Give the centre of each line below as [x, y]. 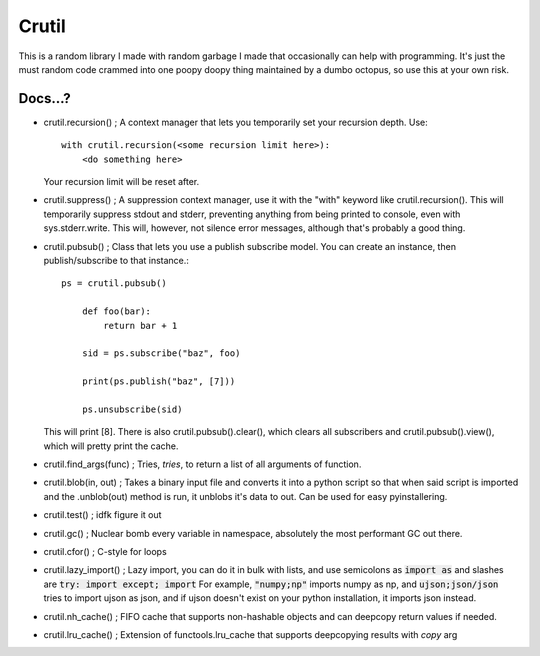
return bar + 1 [140, 325]
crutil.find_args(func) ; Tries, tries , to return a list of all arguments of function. [202, 464]
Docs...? [45, 98]
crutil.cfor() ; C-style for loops [105, 551]
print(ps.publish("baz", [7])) [158, 381]
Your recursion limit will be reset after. [121, 182]
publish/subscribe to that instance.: [116, 260]
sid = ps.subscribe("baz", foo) [161, 353]
